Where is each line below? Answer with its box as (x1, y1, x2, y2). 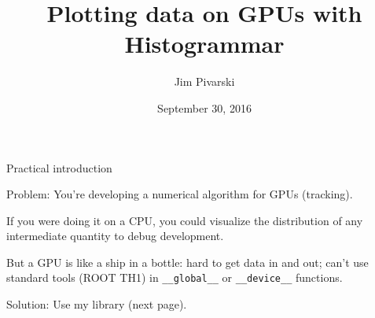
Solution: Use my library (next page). (6, 296, 187, 312)
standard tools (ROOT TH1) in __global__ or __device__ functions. (6, 269, 343, 286)
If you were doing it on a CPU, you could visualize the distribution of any (6, 212, 363, 228)
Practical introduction (6, 159, 112, 176)
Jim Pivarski (174, 73, 235, 90)
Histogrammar (124, 28, 285, 60)
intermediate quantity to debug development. (6, 227, 224, 244)
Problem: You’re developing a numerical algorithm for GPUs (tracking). (6, 186, 353, 202)
